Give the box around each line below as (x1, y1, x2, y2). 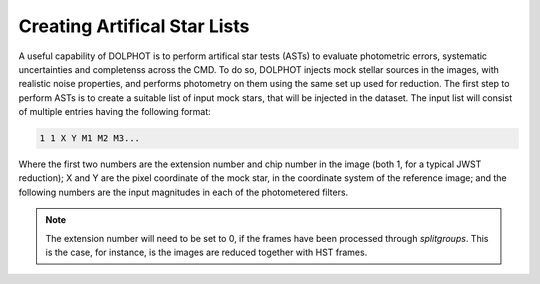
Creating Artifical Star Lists (18, 15, 250, 37)
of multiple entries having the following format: (18, 106, 212, 118)
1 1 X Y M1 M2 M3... (39, 133, 140, 144)
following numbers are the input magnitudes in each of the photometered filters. (18, 186, 349, 198)
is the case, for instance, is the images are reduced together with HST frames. (45, 246, 368, 259)
